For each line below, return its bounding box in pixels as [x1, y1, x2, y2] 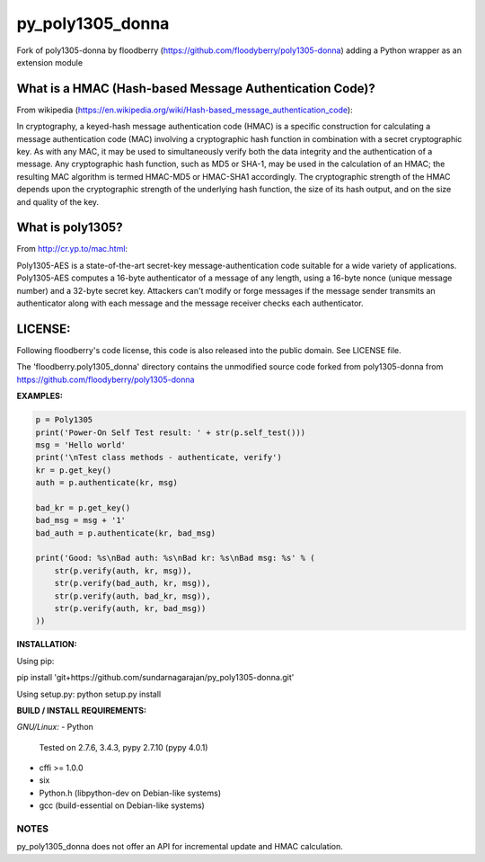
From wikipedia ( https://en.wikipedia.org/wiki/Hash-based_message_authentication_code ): [16, 104, 354, 115]
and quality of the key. [16, 196, 99, 207]
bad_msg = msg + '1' [35, 515, 126, 526]
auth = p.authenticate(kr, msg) [35, 477, 179, 488]
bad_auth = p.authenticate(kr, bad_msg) [35, 528, 216, 538]
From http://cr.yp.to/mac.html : [16, 244, 128, 254]
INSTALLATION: [16, 639, 77, 650]
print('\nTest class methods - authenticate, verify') [35, 452, 282, 463]
